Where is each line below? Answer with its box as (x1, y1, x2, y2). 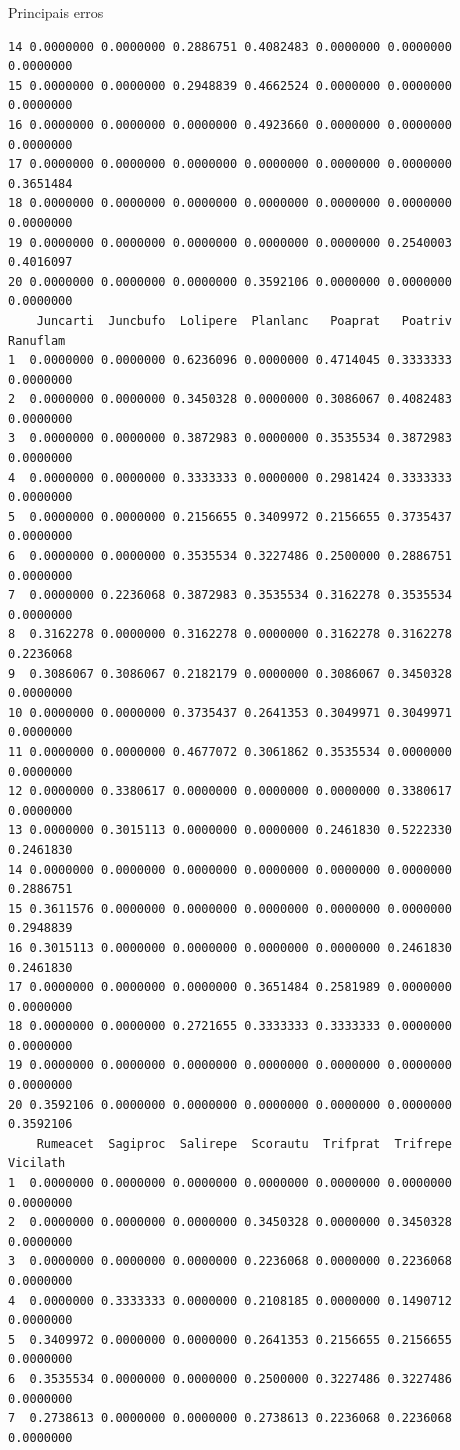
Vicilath (8, 1156, 66, 1171)
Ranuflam (8, 333, 66, 348)
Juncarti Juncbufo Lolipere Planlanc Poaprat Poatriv (36, 313, 452, 328)
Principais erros (8, 2, 104, 22)
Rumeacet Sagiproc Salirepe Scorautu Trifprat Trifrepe (36, 1136, 452, 1151)
